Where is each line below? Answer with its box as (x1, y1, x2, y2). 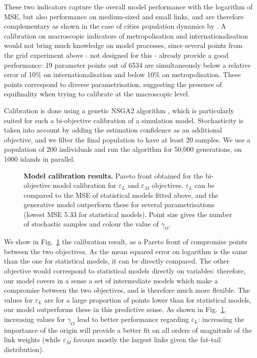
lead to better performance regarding (77, 314, 189, 324)
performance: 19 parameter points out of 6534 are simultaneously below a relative (4, 59, 251, 70)
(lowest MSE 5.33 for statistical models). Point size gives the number (24, 209, 232, 219)
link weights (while (4, 334, 61, 345)
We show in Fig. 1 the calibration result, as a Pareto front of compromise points (4, 236, 248, 247)
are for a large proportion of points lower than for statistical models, (44, 294, 252, 305)
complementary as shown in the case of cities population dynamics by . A (4, 21, 226, 31)
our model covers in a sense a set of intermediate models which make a (4, 275, 218, 285)
